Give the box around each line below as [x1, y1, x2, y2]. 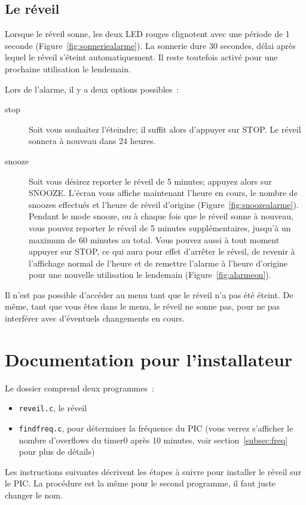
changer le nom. [5, 489, 63, 501]
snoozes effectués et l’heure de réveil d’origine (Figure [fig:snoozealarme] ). [29, 198, 299, 210]
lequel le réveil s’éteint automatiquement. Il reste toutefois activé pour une [5, 51, 278, 63]
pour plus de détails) [19, 445, 95, 458]
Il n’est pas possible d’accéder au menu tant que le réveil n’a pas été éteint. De [5, 288, 293, 301]
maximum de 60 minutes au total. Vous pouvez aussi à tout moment [29, 233, 280, 246]
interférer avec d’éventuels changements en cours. [5, 312, 185, 325]
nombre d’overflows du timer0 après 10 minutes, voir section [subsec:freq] [19, 433, 288, 446]
